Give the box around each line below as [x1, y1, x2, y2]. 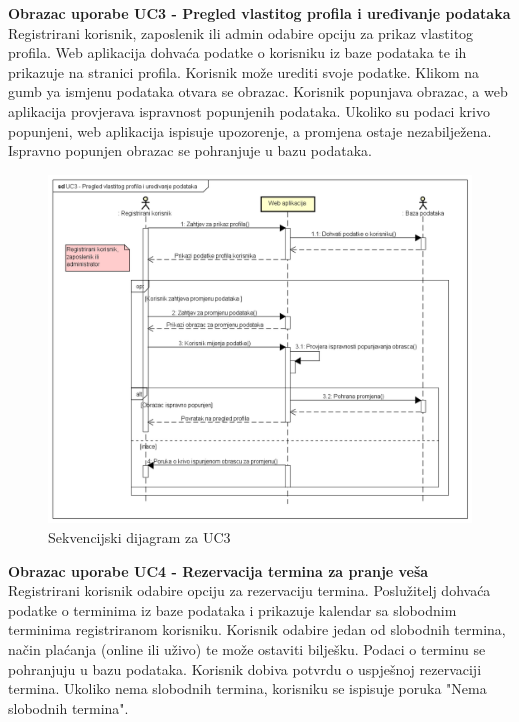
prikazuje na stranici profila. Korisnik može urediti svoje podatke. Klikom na [8, 61, 480, 82]
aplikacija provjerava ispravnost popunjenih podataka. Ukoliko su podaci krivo [8, 100, 490, 121]
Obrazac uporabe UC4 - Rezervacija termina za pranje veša [8, 560, 429, 581]
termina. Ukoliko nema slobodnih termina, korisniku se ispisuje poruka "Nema [8, 678, 487, 699]
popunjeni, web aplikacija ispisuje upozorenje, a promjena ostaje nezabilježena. [8, 120, 492, 141]
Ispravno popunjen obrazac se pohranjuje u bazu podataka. [8, 140, 372, 161]
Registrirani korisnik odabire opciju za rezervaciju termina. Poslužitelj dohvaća [8, 580, 491, 601]
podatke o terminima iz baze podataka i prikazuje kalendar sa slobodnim [8, 599, 457, 620]
